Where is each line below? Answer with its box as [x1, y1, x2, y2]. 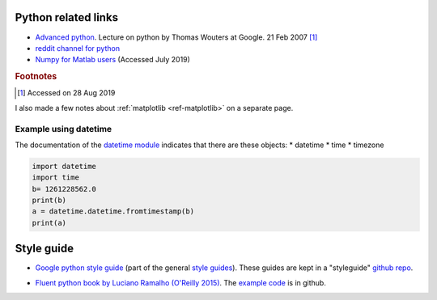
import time [32, 173, 80, 182]
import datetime [32, 162, 97, 171]
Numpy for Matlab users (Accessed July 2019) [35, 55, 190, 65]
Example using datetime [15, 123, 112, 134]
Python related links [15, 11, 119, 24]
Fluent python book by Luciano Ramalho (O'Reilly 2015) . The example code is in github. [35, 277, 327, 287]
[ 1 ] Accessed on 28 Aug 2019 [17, 88, 116, 98]
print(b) [32, 196, 67, 205]
